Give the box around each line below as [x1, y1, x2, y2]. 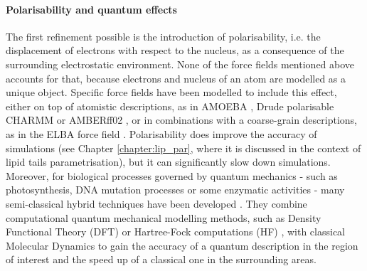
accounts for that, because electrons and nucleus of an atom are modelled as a [6, 70, 346, 85]
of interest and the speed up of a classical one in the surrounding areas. [6, 252, 317, 267]
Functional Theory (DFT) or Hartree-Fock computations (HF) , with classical [6, 224, 345, 239]
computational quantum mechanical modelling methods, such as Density [6, 210, 321, 225]
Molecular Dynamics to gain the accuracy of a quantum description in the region [6, 238, 358, 253]
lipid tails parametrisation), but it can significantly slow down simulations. [6, 154, 331, 169]
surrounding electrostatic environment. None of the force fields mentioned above [6, 56, 355, 71]
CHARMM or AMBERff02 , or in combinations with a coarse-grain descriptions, [6, 112, 358, 127]
